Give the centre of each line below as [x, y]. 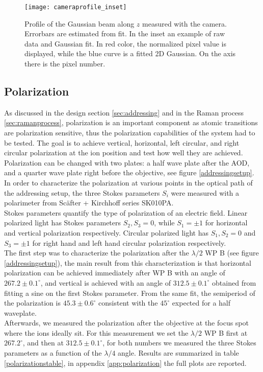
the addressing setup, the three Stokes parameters [82, 192]
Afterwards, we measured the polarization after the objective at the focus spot [126, 323]
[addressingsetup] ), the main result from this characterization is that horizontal [128, 262]
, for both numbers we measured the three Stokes [179, 343]
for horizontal [226, 223]
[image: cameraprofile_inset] [76, 7]
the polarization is [32, 303]
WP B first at [226, 332]
